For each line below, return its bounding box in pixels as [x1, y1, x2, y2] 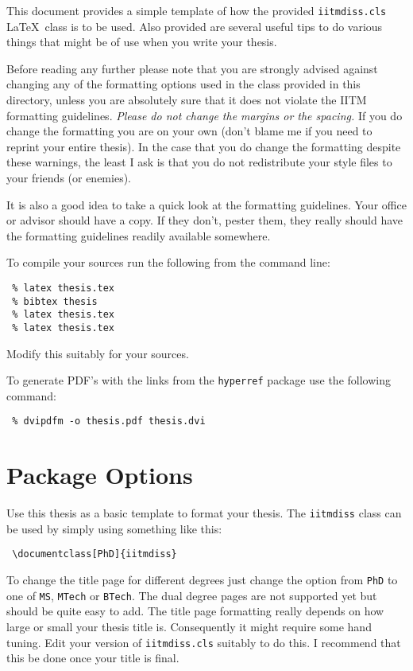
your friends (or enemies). [6, 170, 131, 185]
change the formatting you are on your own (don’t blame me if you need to [6, 123, 372, 139]
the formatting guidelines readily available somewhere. [6, 227, 271, 244]
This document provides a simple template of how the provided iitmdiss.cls [6, 2, 387, 18]
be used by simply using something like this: [6, 520, 222, 536]
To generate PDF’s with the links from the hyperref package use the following [6, 372, 391, 388]
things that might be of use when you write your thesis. [6, 33, 277, 50]
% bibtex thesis [12, 295, 98, 307]
